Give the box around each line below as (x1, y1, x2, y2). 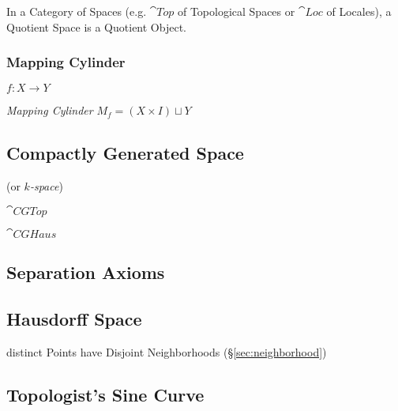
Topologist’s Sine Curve (6, 382, 205, 406)
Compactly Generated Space (6, 141, 244, 165)
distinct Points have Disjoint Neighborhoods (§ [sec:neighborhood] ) (6, 343, 327, 360)
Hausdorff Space (6, 306, 142, 330)
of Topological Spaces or (177, 3, 295, 19)
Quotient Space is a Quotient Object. (6, 18, 186, 35)
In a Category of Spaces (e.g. (6, 3, 147, 19)
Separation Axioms (6, 260, 165, 285)
